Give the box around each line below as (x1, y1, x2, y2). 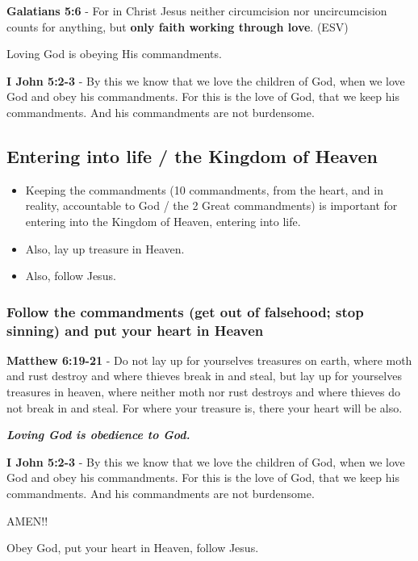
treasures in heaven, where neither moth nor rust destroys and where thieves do (6, 383, 401, 400)
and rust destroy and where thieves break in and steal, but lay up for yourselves (6, 367, 402, 384)
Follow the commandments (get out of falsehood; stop (6, 301, 364, 321)
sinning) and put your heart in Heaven (6, 320, 264, 340)
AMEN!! (6, 512, 48, 529)
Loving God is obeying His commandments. (6, 45, 222, 62)
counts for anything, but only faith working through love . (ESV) (6, 18, 349, 35)
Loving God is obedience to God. (6, 426, 190, 443)
